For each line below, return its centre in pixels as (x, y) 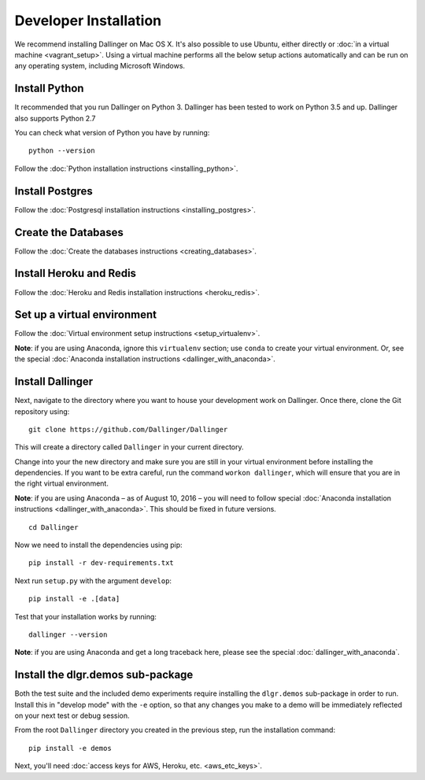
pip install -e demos (70, 748)
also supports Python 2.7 (55, 118)
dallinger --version (68, 634)
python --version (62, 151)
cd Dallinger (54, 527)
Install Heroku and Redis (76, 274)
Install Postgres (54, 191)
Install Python (49, 89)
